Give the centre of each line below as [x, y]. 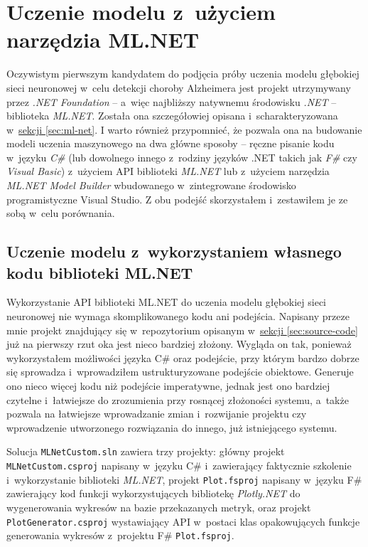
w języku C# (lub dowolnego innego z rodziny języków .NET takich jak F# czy [182, 157]
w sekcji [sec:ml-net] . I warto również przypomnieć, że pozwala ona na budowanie [184, 129]
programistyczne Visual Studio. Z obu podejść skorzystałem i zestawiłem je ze [177, 199]
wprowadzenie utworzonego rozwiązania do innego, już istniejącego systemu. [172, 427]
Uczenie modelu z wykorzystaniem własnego [174, 251]
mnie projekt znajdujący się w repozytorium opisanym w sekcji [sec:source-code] [182, 330]
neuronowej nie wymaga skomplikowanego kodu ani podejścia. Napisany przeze [178, 316]
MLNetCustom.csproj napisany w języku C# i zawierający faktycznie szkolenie [179, 466]
